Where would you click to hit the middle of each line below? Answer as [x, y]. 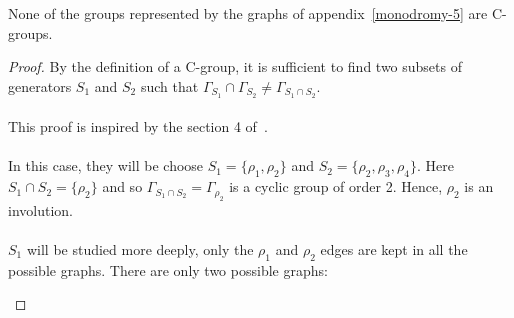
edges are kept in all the [394, 248]
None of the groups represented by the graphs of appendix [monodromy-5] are [248, 13]
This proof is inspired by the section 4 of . [138, 126]
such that [169, 85]
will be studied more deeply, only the [140, 248]
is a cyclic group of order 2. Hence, [336, 186]
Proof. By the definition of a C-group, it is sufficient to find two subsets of [235, 66]
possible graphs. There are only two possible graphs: [168, 269]
